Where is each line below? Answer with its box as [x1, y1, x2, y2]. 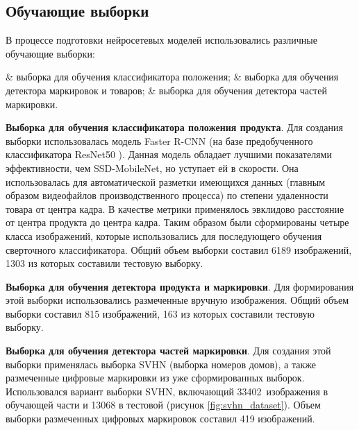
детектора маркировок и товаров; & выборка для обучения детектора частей [6, 83, 327, 97]
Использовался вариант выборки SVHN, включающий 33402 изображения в [6, 384, 328, 398]
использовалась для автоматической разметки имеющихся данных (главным [6, 174, 326, 189]
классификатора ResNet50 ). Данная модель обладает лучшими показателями [6, 147, 332, 162]
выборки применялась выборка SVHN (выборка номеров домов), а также [6, 356, 316, 371]
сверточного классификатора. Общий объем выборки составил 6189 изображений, [6, 242, 352, 257]
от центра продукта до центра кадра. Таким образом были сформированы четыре [6, 215, 349, 230]
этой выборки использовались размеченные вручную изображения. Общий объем [6, 293, 349, 307]
